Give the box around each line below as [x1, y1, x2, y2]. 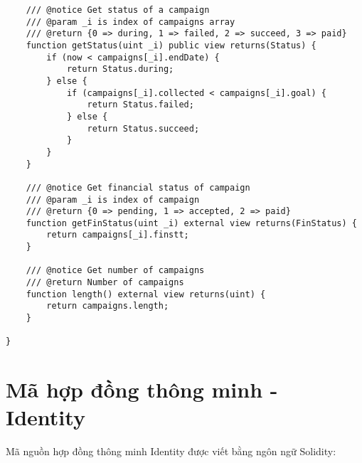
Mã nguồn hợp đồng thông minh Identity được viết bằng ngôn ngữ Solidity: [6, 444, 336, 459]
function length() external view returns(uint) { [26, 289, 266, 299]
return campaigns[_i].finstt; [46, 230, 189, 240]
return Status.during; [66, 64, 174, 75]
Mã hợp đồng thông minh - [6, 375, 278, 404]
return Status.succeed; [87, 123, 200, 134]
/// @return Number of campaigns [26, 277, 184, 288]
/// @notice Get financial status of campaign [26, 182, 250, 193]
